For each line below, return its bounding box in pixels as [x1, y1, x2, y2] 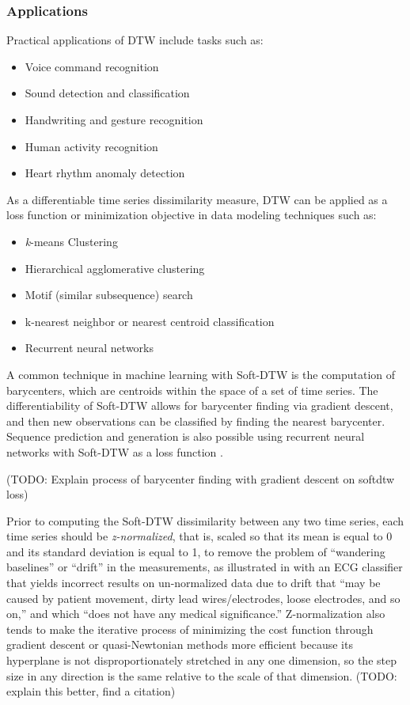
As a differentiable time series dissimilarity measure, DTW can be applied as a [6, 191, 388, 207]
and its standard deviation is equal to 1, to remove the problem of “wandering [6, 543, 385, 559]
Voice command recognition [25, 58, 159, 74]
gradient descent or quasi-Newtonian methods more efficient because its [6, 636, 353, 653]
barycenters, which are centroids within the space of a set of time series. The [6, 381, 378, 398]
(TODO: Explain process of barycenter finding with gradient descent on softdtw [6, 470, 395, 487]
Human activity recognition [25, 138, 158, 154]
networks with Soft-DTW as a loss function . [6, 443, 223, 460]
